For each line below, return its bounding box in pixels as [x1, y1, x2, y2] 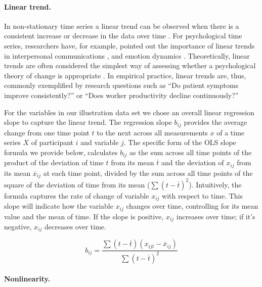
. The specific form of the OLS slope [123, 137, 236, 148]
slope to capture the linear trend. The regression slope [4, 117, 172, 127]
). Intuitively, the [189, 179, 242, 189]
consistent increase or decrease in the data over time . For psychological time [4, 30, 242, 41]
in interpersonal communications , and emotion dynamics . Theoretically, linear [4, 50, 250, 61]
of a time [216, 127, 245, 137]
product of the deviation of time [4, 157, 104, 168]
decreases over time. [45, 221, 106, 231]
